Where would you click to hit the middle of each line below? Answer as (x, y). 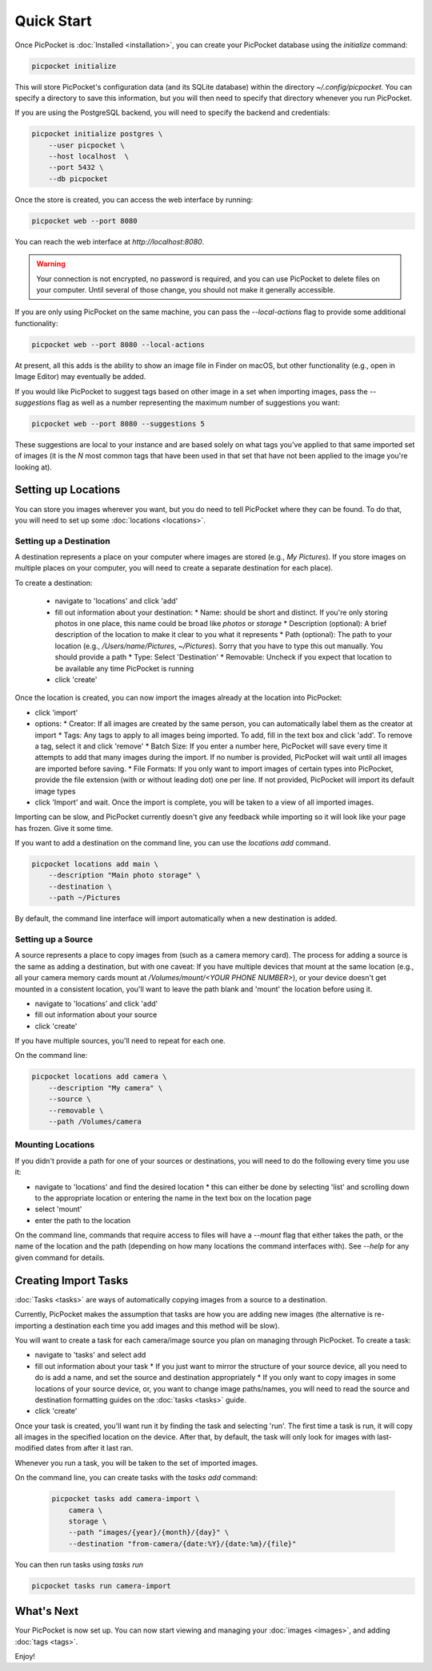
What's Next (47, 1611)
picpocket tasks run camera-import (101, 1586)
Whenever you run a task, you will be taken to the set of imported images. (136, 1463)
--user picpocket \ (87, 145)
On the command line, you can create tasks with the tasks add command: (136, 1478)
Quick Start (53, 21)
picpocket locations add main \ (95, 864)
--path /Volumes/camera (95, 1122)
